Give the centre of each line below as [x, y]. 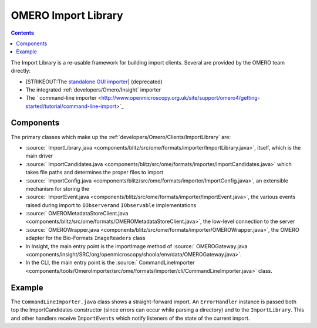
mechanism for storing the [58, 188]
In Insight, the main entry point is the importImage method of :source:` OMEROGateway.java [136, 246]
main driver [39, 156]
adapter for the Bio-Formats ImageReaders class [86, 238]
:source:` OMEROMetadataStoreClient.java [77, 214]
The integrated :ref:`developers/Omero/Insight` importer [93, 89]
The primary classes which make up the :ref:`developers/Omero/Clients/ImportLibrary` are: [121, 137]
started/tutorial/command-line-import [71, 106]
